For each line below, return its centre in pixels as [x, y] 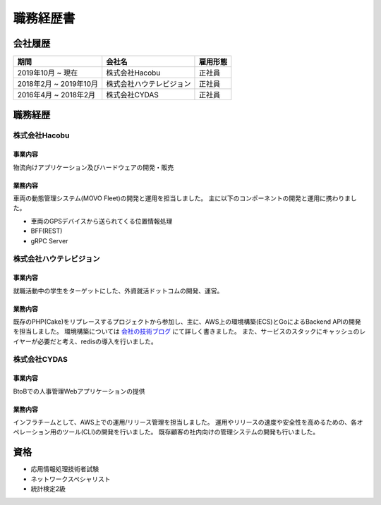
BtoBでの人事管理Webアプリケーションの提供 [79, 391]
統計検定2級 [48, 489]
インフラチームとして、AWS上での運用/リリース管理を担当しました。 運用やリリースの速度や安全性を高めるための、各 [185, 422]
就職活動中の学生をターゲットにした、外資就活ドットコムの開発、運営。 [118, 291]
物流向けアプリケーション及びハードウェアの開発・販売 [93, 167]
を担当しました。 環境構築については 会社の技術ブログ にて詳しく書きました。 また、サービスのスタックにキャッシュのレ [189, 331]
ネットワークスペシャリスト [71, 479]
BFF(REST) [47, 231]
